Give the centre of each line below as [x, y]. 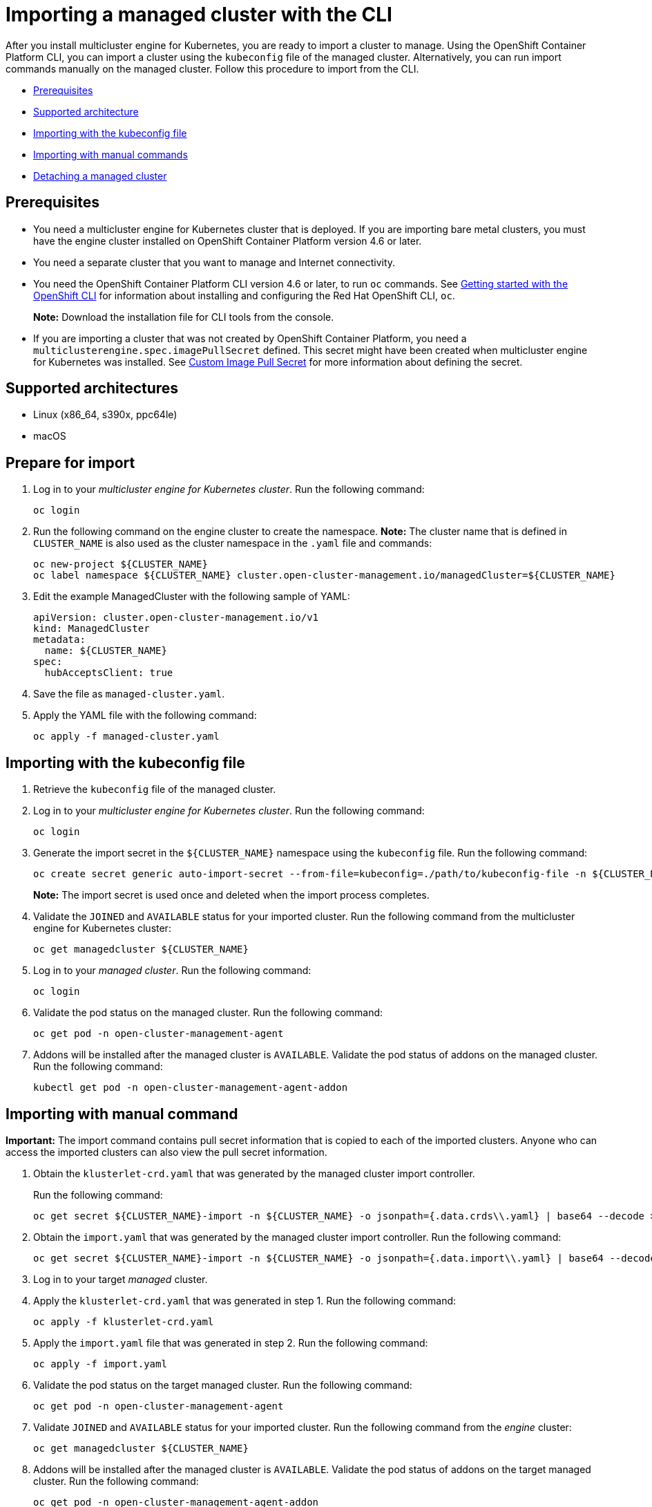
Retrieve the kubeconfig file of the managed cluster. [155, 789]
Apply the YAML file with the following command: [145, 715]
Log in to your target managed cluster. [121, 1279]
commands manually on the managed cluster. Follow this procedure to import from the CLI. [212, 68]
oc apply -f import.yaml [100, 1364]
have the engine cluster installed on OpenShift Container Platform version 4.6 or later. [228, 241]
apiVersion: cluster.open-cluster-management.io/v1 [176, 618]
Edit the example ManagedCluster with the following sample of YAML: [192, 597]
